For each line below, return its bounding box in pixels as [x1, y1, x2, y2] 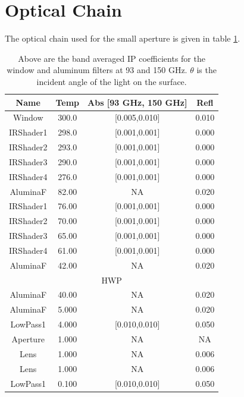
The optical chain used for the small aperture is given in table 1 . [5, 32, 240, 45]
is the [196, 64, 217, 76]
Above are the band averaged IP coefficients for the [18, 52, 205, 64]
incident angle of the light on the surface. [36, 75, 187, 87]
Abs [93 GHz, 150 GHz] [87, 96, 187, 108]
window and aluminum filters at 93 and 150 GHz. [7, 64, 187, 76]
